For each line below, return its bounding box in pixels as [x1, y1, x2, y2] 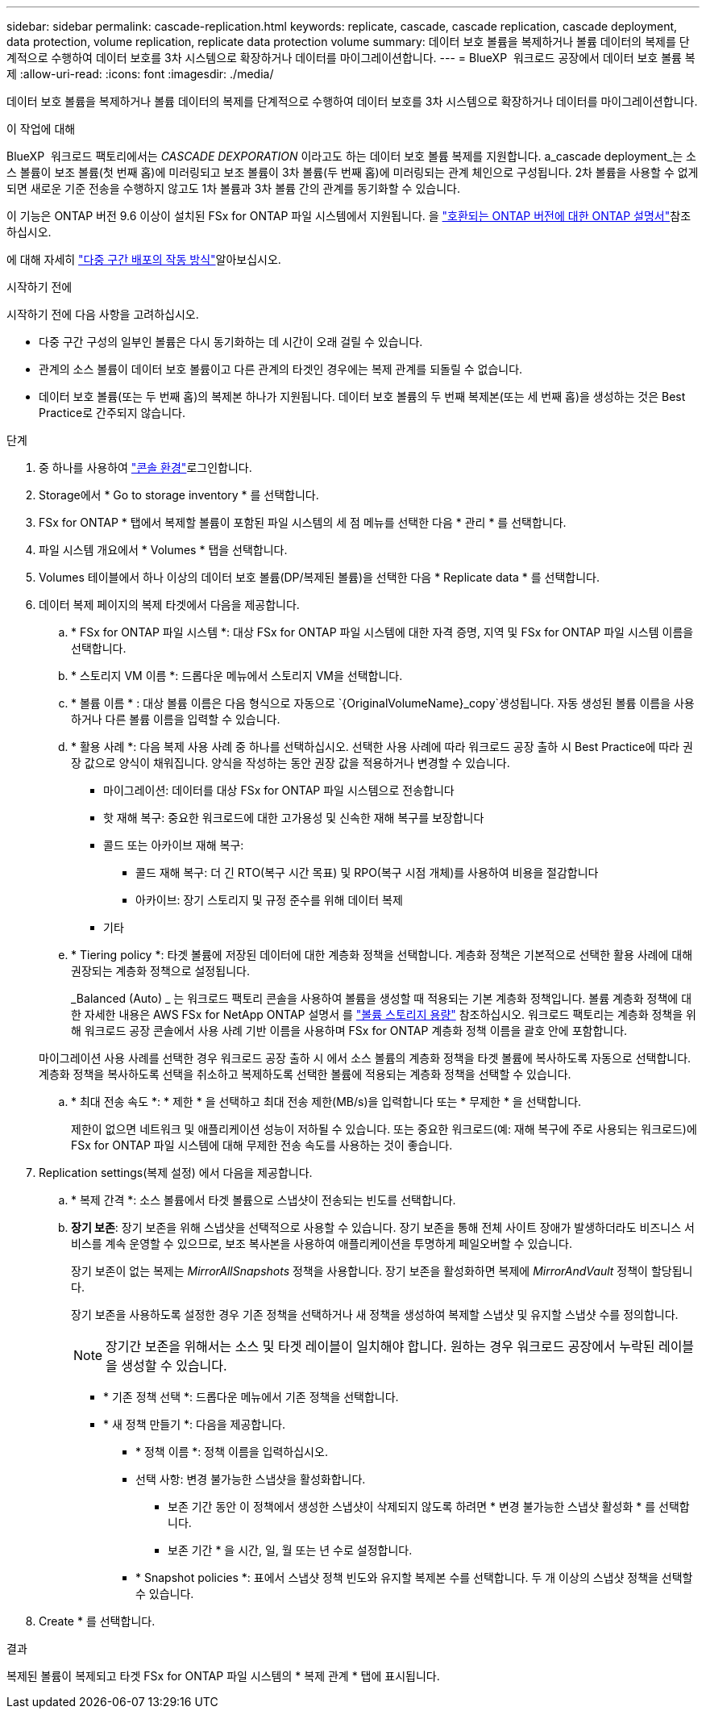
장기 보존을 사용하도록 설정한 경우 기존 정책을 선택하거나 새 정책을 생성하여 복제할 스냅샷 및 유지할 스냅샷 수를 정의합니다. [71, 1308, 679, 1321]
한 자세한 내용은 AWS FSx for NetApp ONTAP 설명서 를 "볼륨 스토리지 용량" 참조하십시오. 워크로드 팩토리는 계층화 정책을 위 [71, 1008, 696, 1021]
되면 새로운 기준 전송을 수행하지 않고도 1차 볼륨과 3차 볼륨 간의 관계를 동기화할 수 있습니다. [6, 182, 460, 195]
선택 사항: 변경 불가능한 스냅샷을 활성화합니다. [135, 1472, 366, 1486]
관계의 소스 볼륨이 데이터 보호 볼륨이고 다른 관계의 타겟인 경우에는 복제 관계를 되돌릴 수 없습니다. [39, 362, 523, 376]
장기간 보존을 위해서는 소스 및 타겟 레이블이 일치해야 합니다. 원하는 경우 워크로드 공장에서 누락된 [106, 1338, 655, 1354]
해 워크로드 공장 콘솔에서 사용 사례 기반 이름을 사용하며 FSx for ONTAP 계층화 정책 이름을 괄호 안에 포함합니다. [71, 1024, 628, 1037]
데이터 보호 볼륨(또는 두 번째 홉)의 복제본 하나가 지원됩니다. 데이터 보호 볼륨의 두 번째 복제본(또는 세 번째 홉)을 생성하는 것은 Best [39, 390, 686, 403]
